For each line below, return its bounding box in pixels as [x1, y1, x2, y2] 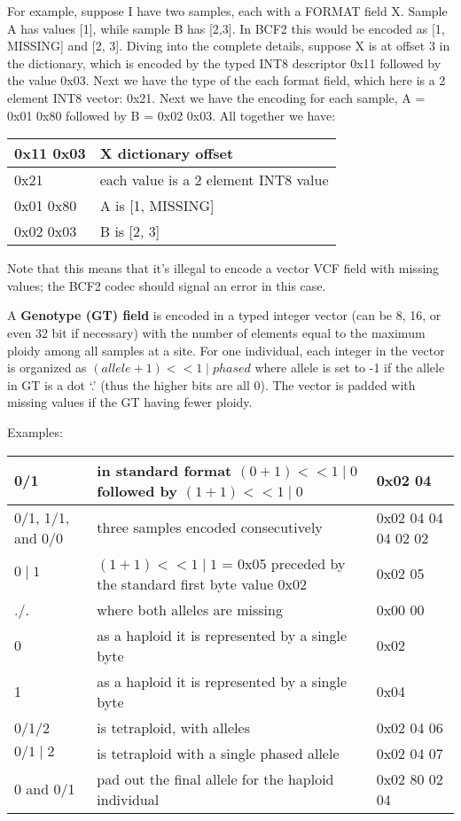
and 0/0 [14, 527, 64, 548]
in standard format [97, 459, 232, 481]
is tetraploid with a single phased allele [97, 742, 340, 763]
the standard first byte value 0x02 [97, 573, 308, 594]
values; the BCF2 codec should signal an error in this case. [7, 276, 326, 294]
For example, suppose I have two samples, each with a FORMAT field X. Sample [7, 2, 448, 20]
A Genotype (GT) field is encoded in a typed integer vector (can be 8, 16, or [7, 306, 441, 324]
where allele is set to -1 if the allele [254, 358, 445, 377]
